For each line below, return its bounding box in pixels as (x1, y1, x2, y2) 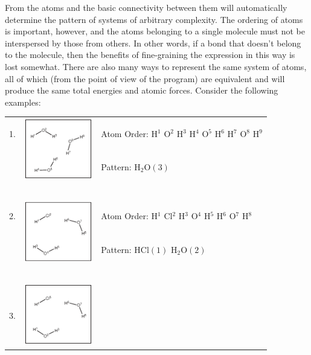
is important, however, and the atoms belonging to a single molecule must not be (5, 25, 305, 37)
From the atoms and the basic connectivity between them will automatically (5, 1, 287, 13)
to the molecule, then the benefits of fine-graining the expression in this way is (5, 48, 295, 61)
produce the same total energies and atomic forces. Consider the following (5, 84, 278, 97)
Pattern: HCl (101, 243, 149, 255)
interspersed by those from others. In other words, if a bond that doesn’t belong (5, 36, 301, 49)
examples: (5, 95, 41, 108)
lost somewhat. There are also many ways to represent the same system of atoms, (5, 60, 307, 72)
